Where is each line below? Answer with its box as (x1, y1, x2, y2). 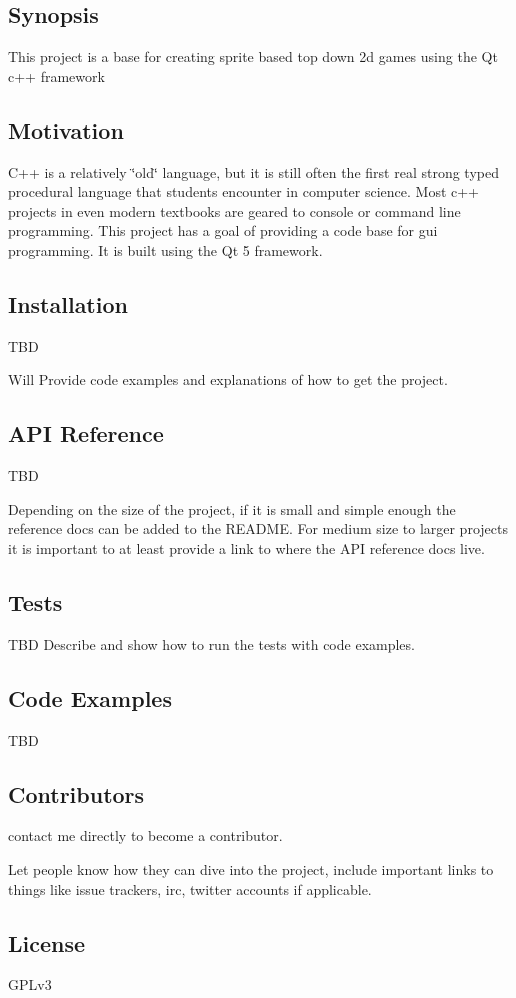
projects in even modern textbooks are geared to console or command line (8, 200, 461, 221)
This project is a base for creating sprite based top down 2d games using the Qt (8, 46, 498, 67)
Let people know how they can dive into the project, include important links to (8, 858, 494, 879)
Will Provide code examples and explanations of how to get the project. (8, 369, 448, 390)
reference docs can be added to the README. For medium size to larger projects (8, 518, 508, 539)
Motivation (8, 114, 124, 145)
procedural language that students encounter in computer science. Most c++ (8, 181, 480, 202)
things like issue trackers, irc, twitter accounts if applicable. (8, 878, 372, 899)
